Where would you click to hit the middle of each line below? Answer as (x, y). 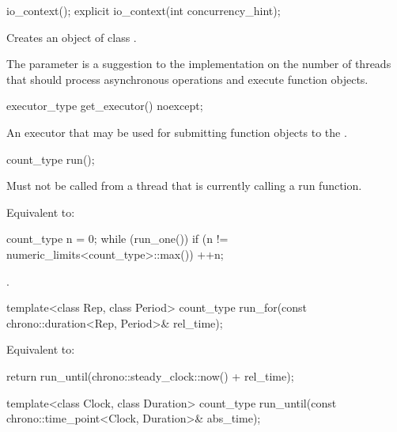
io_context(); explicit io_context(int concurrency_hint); (144, 10)
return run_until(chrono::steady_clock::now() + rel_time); (150, 375)
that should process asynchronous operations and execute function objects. (187, 79)
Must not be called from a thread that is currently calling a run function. (184, 186)
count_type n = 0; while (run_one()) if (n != (117, 239)
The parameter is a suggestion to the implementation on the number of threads (199, 64)
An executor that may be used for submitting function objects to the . (177, 132)
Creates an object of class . (72, 37)
